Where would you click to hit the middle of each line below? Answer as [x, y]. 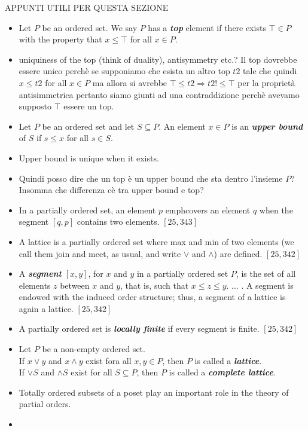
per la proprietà [266, 82]
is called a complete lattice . [222, 372]
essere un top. [89, 106]
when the [276, 210]
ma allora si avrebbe [130, 82]
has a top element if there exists [207, 27]
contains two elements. [118, 221]
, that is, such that [155, 285]
